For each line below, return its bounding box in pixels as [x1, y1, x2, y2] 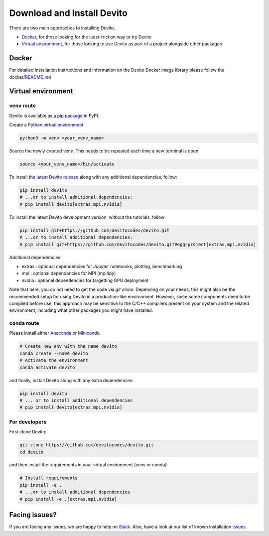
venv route [9, 102, 36, 109]
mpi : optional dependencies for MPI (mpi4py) [21, 270, 116, 276]
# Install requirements [19, 475, 78, 481]
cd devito [19, 449, 44, 455]
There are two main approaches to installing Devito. [9, 25, 116, 31]
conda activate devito [19, 364, 75, 370]
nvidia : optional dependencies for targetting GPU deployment [21, 277, 149, 283]
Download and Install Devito [9, 7, 128, 18]
